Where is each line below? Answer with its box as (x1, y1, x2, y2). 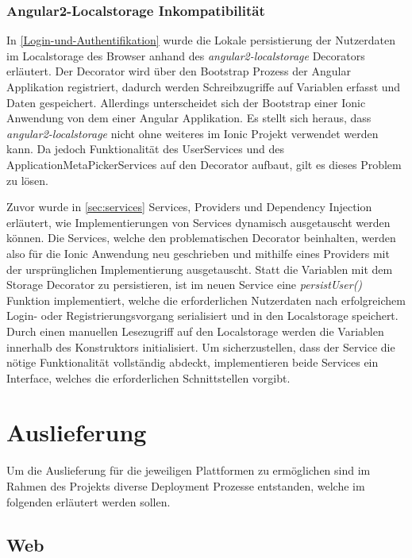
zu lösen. (6, 171, 48, 188)
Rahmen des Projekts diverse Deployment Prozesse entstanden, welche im (6, 478, 365, 494)
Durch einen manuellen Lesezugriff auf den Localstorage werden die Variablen (6, 322, 384, 339)
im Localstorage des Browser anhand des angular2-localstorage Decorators (6, 47, 365, 63)
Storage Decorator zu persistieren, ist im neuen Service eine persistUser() (6, 276, 363, 293)
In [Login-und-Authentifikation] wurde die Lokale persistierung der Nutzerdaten (6, 32, 396, 48)
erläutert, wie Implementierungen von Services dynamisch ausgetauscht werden (6, 214, 391, 230)
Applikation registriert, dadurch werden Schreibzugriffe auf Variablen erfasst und (6, 79, 401, 94)
